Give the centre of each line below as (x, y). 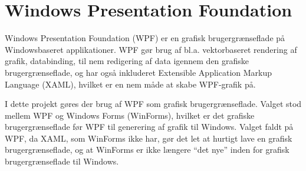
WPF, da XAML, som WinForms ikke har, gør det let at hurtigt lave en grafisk (149, 138)
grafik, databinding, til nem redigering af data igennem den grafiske (127, 61)
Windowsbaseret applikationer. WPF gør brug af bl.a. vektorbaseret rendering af (151, 49)
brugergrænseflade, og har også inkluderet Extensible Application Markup (139, 72)
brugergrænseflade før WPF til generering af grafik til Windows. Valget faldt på (149, 127)
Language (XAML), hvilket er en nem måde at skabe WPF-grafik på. (130, 84)
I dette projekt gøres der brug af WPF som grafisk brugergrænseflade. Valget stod (153, 104)
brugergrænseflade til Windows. (62, 161)
